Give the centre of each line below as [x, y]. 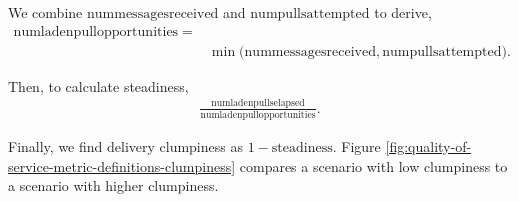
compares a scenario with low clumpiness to [373, 165]
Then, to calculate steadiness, [98, 85]
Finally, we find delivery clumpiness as [125, 145]
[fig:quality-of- [428, 145]
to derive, [403, 12]
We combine [45, 12]
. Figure [356, 145]
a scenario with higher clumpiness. [113, 185]
